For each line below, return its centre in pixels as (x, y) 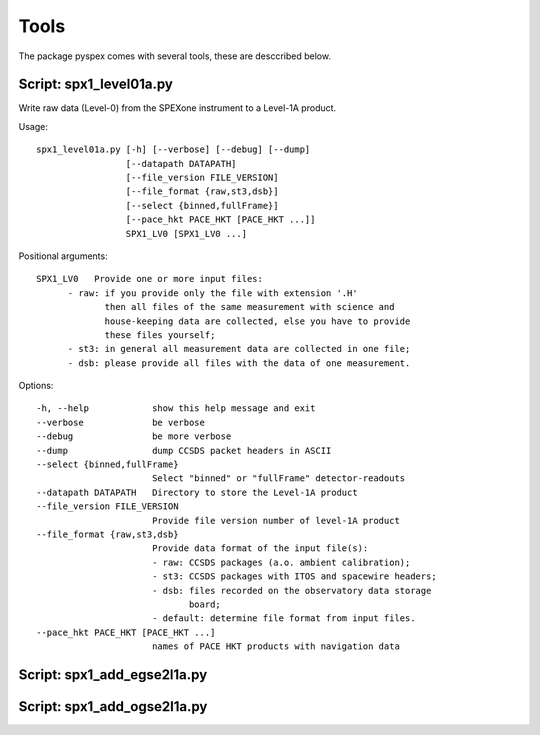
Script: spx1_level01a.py (96, 84)
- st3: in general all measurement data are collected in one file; (239, 349)
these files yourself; (160, 334)
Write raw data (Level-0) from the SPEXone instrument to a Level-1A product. (177, 108)
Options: (36, 386)
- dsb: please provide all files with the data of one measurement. (239, 363)
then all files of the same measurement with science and (249, 307)
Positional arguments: (63, 256)
